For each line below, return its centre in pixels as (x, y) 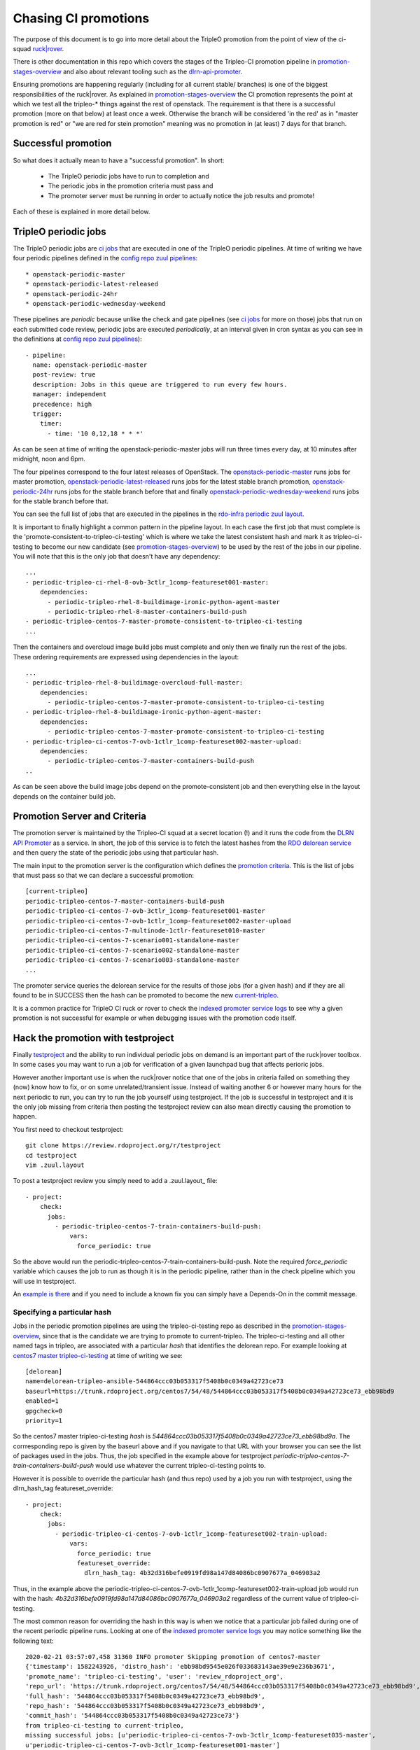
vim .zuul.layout (55, 1165)
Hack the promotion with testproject (93, 1038)
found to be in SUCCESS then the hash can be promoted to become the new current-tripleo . (146, 995)
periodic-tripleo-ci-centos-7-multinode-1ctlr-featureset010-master (145, 931)
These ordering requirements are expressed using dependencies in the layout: (126, 657)
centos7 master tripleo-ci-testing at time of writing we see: (98, 1355)
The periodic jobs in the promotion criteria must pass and (131, 186)
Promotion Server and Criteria (80, 817)
